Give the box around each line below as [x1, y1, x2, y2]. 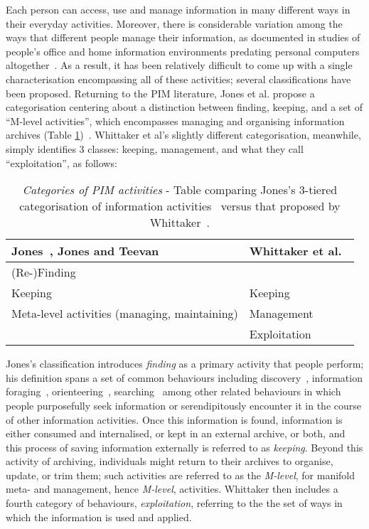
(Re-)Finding [11, 264, 76, 281]
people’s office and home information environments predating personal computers [6, 43, 360, 58]
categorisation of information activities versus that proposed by [19, 198, 341, 215]
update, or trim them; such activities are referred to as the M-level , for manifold [6, 467, 355, 482]
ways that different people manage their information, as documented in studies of [6, 30, 360, 45]
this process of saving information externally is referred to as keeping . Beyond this [6, 439, 363, 454]
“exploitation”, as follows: [6, 155, 117, 170]
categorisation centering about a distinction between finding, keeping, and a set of [6, 100, 363, 114]
